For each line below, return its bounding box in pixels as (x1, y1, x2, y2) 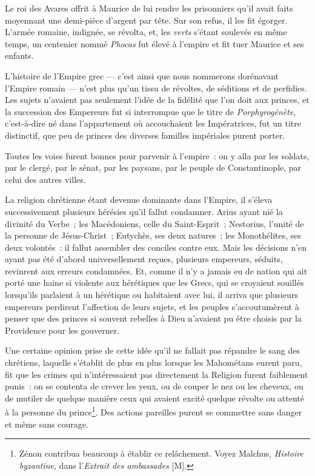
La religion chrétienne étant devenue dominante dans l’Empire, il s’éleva (5, 193, 273, 206)
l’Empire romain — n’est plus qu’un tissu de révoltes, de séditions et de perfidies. (5, 81, 307, 94)
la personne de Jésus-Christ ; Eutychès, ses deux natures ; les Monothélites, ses (5, 229, 302, 242)
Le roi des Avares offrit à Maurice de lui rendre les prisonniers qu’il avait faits (5, 2, 293, 14)
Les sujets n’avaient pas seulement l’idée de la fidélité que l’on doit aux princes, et (5, 93, 310, 106)
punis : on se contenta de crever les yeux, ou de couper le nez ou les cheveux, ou (5, 380, 303, 392)
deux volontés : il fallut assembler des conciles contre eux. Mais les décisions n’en (5, 240, 307, 253)
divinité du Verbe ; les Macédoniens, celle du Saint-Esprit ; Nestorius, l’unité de (5, 217, 304, 230)
